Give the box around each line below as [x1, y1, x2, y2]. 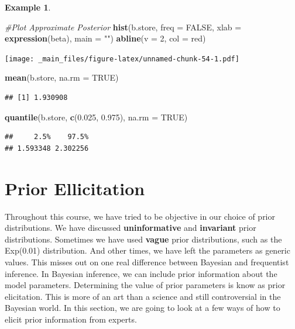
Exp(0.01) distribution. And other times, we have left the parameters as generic [5, 244, 290, 257]
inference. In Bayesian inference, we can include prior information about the [5, 267, 277, 279]
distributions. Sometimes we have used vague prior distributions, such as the [5, 233, 282, 245]
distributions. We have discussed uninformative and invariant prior [5, 221, 256, 234]
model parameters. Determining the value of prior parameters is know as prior [5, 279, 286, 291]
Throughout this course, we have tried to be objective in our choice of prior [5, 210, 275, 222]
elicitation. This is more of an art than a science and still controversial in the [5, 290, 281, 302]
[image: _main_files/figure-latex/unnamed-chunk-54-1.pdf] [5, 54, 239, 63]
